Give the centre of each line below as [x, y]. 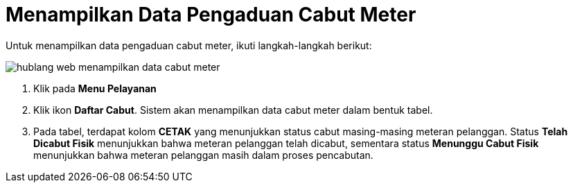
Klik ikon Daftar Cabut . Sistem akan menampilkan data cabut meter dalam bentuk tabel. [233, 110]
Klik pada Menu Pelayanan [95, 88]
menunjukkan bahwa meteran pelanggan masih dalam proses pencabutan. [203, 155]
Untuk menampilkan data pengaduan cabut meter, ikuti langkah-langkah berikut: [189, 45]
